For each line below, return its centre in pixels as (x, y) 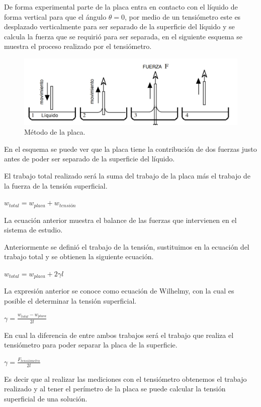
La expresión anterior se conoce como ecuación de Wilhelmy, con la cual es (119, 291)
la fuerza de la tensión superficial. (56, 185)
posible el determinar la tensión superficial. (70, 301)
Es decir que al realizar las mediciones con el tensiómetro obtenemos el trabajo (125, 379)
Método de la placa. (55, 132)
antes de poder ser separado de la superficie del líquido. (90, 159)
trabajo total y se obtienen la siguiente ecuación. (79, 256)
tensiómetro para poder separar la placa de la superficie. (91, 345)
